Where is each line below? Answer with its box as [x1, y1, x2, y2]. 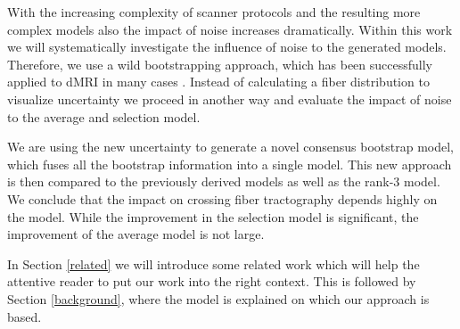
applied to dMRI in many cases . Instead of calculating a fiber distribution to [7, 72, 430, 91]
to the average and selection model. [7, 107, 201, 126]
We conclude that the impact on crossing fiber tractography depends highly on [7, 189, 438, 208]
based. [7, 307, 42, 325]
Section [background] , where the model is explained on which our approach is [7, 289, 430, 308]
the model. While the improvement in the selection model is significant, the [7, 207, 419, 226]
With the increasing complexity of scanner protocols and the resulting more [7, 3, 421, 21]
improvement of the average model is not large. [7, 225, 265, 243]
